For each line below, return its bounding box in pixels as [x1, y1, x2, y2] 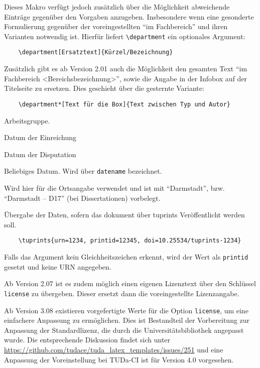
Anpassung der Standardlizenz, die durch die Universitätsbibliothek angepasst [4, 324, 244, 335]
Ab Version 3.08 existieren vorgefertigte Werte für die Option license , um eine [4, 305, 248, 315]
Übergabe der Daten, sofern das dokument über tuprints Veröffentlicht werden [4, 209, 245, 220]
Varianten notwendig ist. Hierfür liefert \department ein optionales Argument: [4, 31, 245, 41]
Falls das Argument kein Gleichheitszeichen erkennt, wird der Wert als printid [4, 252, 248, 262]
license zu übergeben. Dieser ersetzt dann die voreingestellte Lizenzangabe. [4, 288, 239, 298]
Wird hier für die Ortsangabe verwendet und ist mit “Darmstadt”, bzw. [4, 182, 225, 193]
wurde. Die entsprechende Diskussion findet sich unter [4, 334, 171, 345]
